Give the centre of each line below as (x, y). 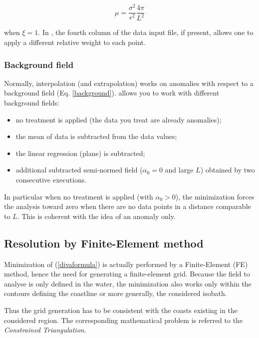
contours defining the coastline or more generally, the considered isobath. (116, 293)
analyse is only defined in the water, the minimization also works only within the (128, 283)
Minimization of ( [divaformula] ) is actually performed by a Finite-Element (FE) (126, 264)
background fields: (32, 103)
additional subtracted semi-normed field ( (79, 170)
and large (179, 170)
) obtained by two (228, 170)
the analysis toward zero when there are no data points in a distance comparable (128, 206)
